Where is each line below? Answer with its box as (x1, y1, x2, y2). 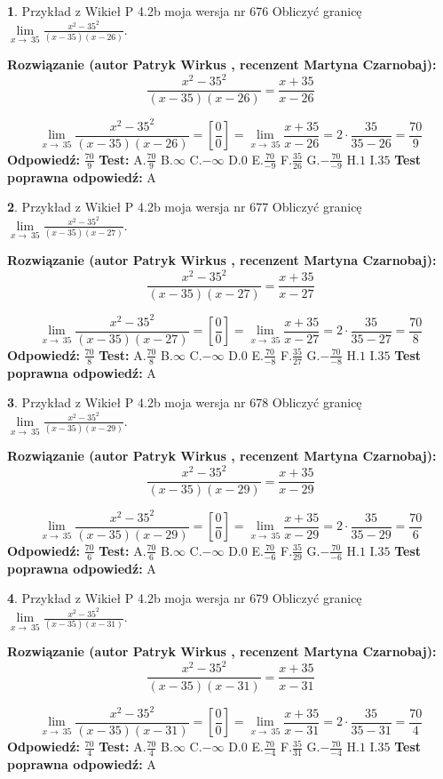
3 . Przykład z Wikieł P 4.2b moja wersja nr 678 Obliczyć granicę (7, 393, 362, 412)
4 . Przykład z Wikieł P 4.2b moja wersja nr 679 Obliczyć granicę (7, 589, 362, 607)
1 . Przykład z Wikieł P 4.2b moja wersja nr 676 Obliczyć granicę (7, 2, 362, 20)
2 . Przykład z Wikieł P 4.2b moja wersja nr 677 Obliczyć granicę (7, 197, 362, 216)
